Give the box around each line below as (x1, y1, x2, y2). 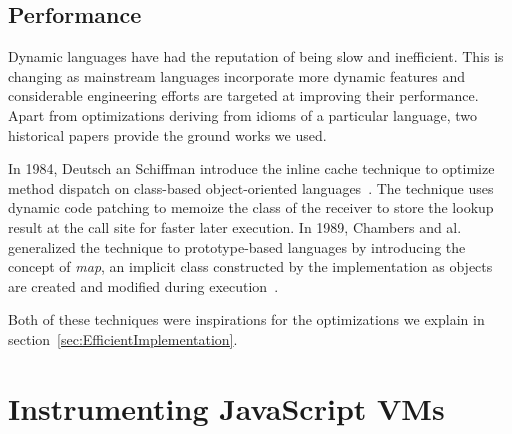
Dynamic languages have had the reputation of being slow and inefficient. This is (8, 46, 504, 67)
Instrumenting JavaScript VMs (8, 387, 445, 428)
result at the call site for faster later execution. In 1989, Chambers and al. (8, 216, 462, 237)
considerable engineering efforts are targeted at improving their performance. (8, 85, 479, 106)
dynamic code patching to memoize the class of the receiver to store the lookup (8, 197, 494, 218)
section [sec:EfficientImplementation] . (8, 328, 238, 349)
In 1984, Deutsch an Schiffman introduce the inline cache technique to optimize (8, 158, 495, 179)
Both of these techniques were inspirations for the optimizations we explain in (8, 309, 485, 330)
